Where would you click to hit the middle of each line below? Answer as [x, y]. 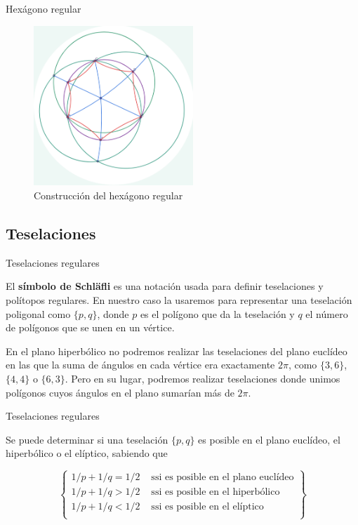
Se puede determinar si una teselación [87, 439]
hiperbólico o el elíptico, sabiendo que [87, 453]
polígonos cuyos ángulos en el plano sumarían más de [120, 392]
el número [327, 313]
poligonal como [38, 313]
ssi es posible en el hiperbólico [216, 492]
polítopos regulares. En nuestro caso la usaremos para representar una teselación [179, 300]
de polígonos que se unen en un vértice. [90, 327]
